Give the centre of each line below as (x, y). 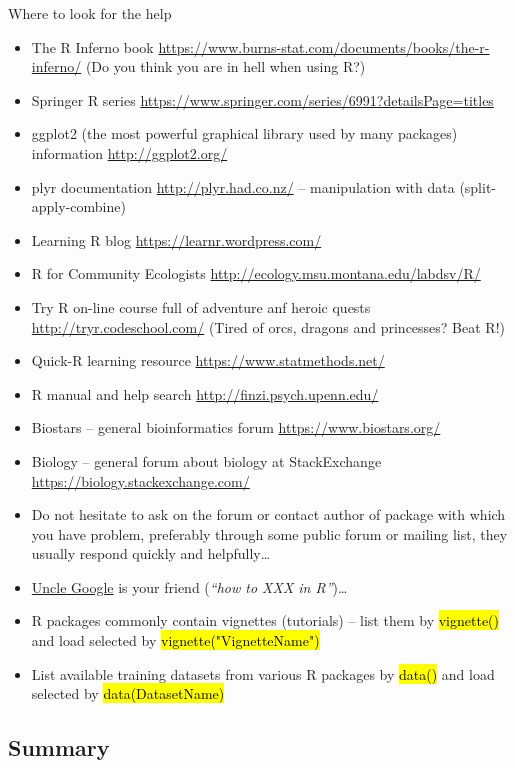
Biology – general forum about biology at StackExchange (206, 460)
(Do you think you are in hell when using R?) (225, 66)
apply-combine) (78, 206)
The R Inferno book (92, 46)
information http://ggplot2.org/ (129, 152)
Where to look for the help (90, 13)
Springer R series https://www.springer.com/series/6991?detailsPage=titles (262, 99)
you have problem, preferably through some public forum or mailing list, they (269, 533)
